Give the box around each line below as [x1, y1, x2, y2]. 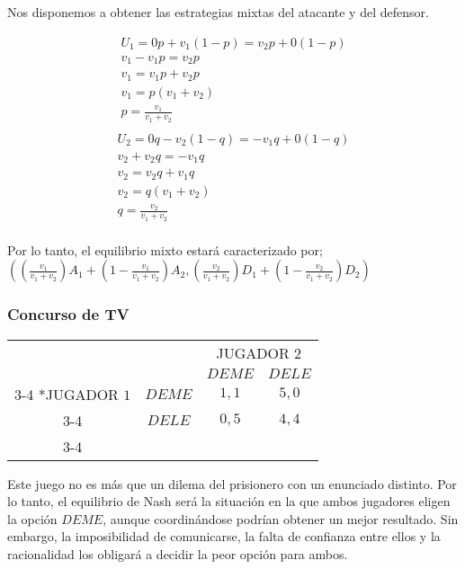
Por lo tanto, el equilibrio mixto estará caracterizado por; [7, 240, 323, 259]
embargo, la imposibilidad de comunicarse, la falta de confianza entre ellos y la [7, 527, 441, 546]
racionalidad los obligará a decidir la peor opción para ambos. [7, 544, 348, 563]
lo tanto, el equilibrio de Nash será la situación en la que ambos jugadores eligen [7, 492, 451, 511]
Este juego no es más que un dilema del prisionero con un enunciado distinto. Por [7, 474, 457, 493]
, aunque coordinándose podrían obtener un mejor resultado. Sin [103, 509, 459, 528]
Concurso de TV [7, 303, 130, 325]
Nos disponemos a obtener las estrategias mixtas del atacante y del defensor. [7, 3, 429, 21]
